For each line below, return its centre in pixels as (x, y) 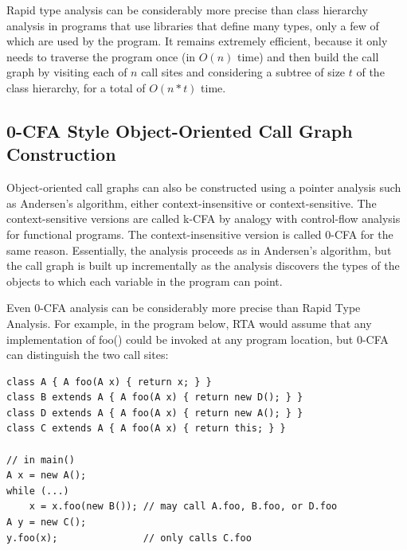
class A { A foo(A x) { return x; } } (109, 382)
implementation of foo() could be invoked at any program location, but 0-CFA (198, 339)
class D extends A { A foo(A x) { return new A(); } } (155, 413)
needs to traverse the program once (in (101, 56)
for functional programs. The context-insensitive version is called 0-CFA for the (200, 234)
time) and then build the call (308, 56)
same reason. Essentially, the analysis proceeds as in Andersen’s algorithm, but (199, 250)
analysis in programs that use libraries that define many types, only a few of (193, 25)
